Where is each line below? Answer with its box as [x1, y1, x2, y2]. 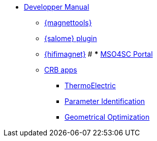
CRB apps [44, 65, 77, 74]
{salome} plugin [44, 34, 97, 43]
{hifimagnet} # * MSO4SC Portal [44, 50, 153, 58]
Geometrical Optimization [65, 113, 150, 121]
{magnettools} [44, 18, 92, 27]
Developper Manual [24, 3, 89, 11]
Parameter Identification [65, 97, 145, 105]
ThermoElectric [65, 81, 116, 90]
